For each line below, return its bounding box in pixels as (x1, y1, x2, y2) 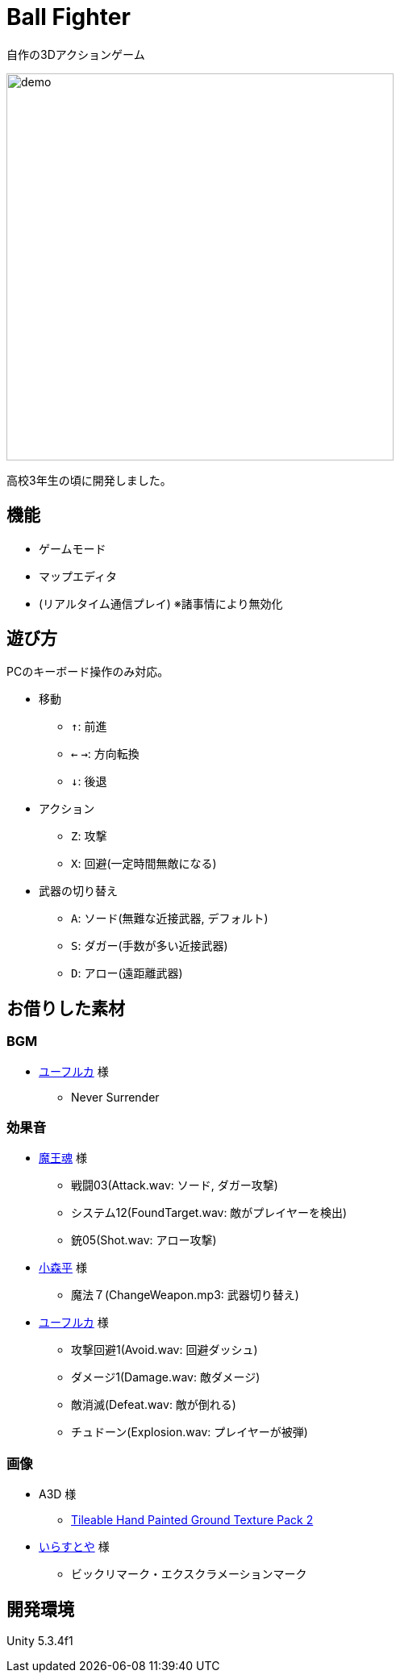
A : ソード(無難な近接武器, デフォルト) (71, 911, 269, 926)
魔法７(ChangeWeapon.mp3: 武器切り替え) (71, 1288, 299, 1302)
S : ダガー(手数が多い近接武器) (71, 939, 228, 953)
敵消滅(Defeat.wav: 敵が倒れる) (71, 1398, 236, 1412)
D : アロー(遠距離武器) (71, 966, 183, 981)
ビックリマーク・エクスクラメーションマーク (71, 1567, 307, 1581)
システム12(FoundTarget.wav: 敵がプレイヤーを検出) (71, 1206, 348, 1220)
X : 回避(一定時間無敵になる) (71, 856, 217, 871)
